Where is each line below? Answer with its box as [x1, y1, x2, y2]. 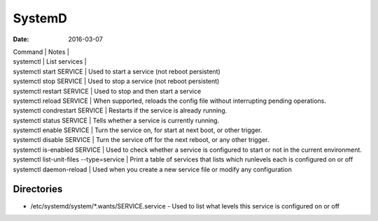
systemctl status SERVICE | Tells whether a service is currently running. [13, 116, 220, 124]
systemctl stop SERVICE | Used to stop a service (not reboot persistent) [13, 77, 220, 85]
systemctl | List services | [13, 57, 87, 66]
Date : [13, 35, 29, 43]
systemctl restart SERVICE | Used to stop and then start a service [13, 87, 202, 95]
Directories [13, 183, 63, 195]
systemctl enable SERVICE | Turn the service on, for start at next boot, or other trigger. [13, 126, 262, 134]
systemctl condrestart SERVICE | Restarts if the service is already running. [13, 106, 227, 115]
